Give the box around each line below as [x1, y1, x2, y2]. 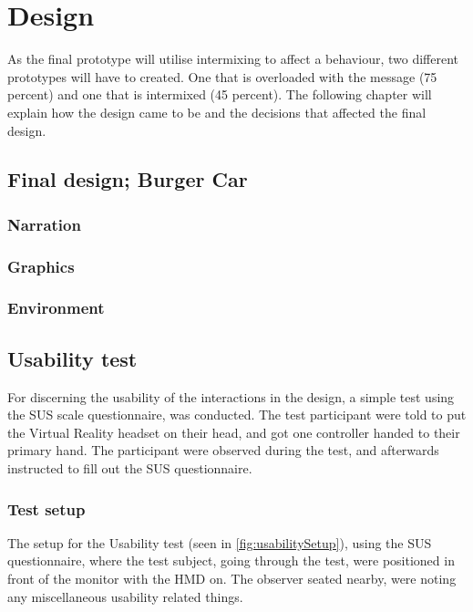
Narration [7, 213, 81, 235]
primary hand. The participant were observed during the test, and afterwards [7, 441, 439, 460]
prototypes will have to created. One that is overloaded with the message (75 [7, 67, 437, 86]
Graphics [7, 254, 75, 277]
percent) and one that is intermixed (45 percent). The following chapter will [7, 85, 432, 104]
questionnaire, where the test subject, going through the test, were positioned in [7, 551, 455, 570]
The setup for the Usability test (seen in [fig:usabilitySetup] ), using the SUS [7, 533, 432, 552]
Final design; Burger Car [7, 165, 248, 193]
